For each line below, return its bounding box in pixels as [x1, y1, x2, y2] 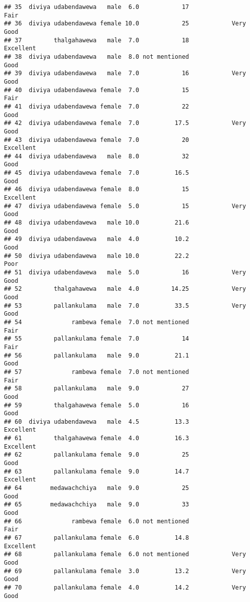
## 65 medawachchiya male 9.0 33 [4, 501, 189, 508]
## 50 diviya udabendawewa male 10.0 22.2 [4, 252, 189, 259]
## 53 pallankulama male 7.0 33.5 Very [4, 302, 246, 309]
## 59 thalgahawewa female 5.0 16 [4, 401, 189, 409]
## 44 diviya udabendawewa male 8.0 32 [4, 152, 189, 160]
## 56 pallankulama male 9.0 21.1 [4, 352, 189, 359]
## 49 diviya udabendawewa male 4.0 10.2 [4, 236, 189, 243]
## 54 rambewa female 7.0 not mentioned [4, 318, 189, 326]
